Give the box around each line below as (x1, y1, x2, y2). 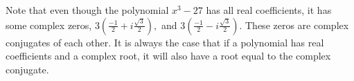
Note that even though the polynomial (6, 3, 169, 17)
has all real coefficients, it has (206, 3, 332, 17)
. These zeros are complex (239, 17, 349, 32)
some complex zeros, (6, 17, 92, 32)
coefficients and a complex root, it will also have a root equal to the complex (6, 48, 331, 63)
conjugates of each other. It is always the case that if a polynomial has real (6, 35, 324, 49)
